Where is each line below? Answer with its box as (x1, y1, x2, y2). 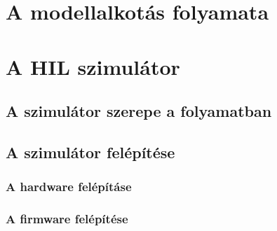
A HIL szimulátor (6, 52, 180, 80)
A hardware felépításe (6, 178, 132, 195)
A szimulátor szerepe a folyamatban (6, 100, 272, 122)
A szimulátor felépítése (6, 141, 175, 162)
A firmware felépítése (6, 210, 128, 227)
